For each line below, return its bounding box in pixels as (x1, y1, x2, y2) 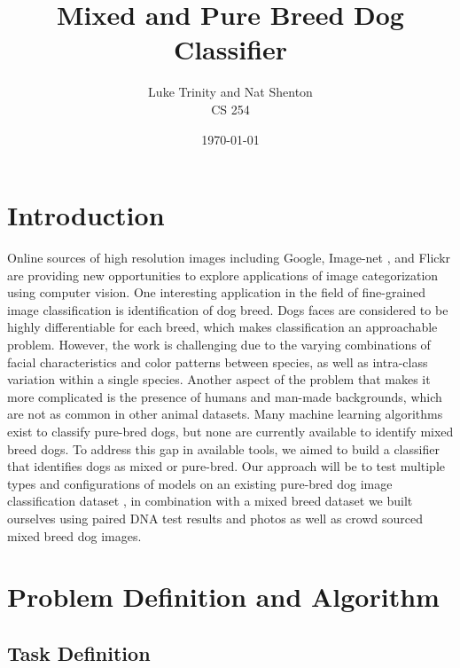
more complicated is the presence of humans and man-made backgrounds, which (7, 387, 442, 405)
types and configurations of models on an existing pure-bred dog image (7, 474, 393, 492)
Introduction (7, 197, 165, 233)
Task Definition (7, 639, 151, 666)
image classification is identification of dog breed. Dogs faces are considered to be (7, 300, 448, 318)
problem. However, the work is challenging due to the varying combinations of (7, 335, 431, 353)
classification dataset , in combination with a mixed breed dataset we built (7, 491, 413, 510)
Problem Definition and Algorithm (7, 578, 440, 615)
